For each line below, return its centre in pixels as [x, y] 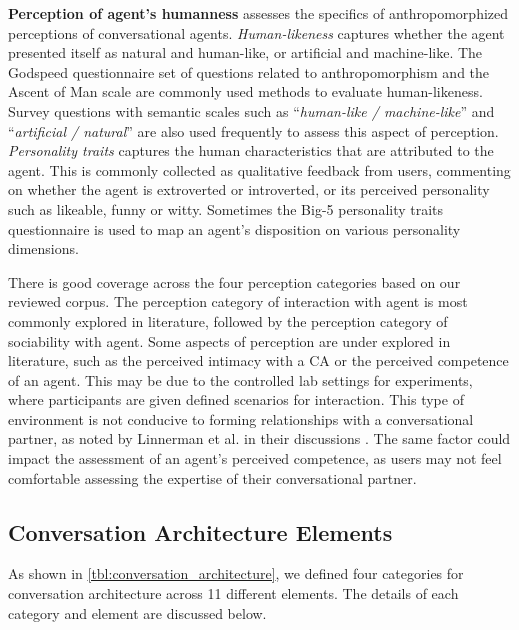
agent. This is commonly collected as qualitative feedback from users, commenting [259, 169]
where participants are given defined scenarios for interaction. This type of [236, 399]
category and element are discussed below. [137, 612]
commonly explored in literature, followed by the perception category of [228, 320]
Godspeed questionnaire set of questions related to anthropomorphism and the [249, 71]
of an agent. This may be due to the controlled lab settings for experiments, [240, 379]
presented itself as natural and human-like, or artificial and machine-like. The [245, 52]
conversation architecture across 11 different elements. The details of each [233, 593]
